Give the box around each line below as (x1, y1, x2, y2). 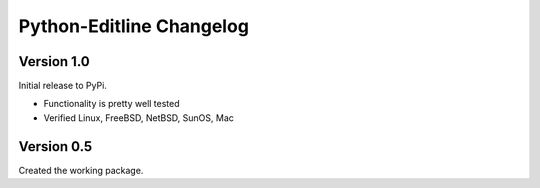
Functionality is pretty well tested (43, 98, 180, 110)
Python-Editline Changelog (18, 15, 250, 37)
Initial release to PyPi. (18, 80, 107, 92)
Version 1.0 (18, 53, 90, 70)
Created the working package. (18, 164, 144, 176)
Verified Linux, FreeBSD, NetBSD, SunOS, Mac (43, 111, 235, 124)
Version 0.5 (18, 138, 93, 155)
